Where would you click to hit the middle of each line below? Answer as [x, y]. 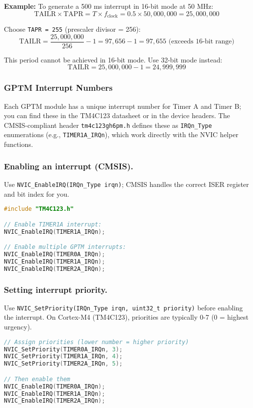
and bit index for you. [37, 194]
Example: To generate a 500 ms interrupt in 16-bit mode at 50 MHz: [109, 6]
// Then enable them [37, 379]
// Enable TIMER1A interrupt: [53, 224]
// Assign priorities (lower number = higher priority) [97, 342]
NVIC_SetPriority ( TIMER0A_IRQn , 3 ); [63, 349]
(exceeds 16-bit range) [201, 42]
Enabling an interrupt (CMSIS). [69, 166]
